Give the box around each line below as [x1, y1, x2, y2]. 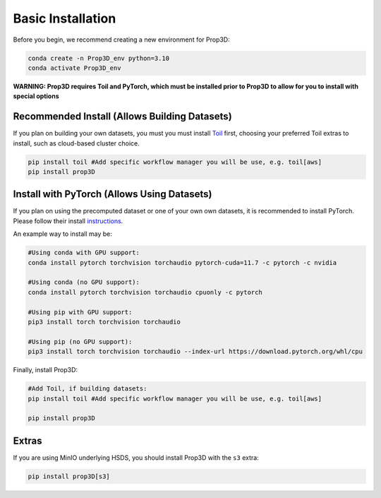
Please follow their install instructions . [13, 216, 123, 225]
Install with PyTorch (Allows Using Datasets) [13, 188, 212, 201]
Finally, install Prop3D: [13, 366, 78, 374]
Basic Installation [13, 11, 116, 26]
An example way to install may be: [13, 230, 113, 238]
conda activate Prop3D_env [28, 64, 121, 72]
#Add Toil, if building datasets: [28, 385, 147, 393]
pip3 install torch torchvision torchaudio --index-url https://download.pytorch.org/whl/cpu [28, 348, 363, 356]
